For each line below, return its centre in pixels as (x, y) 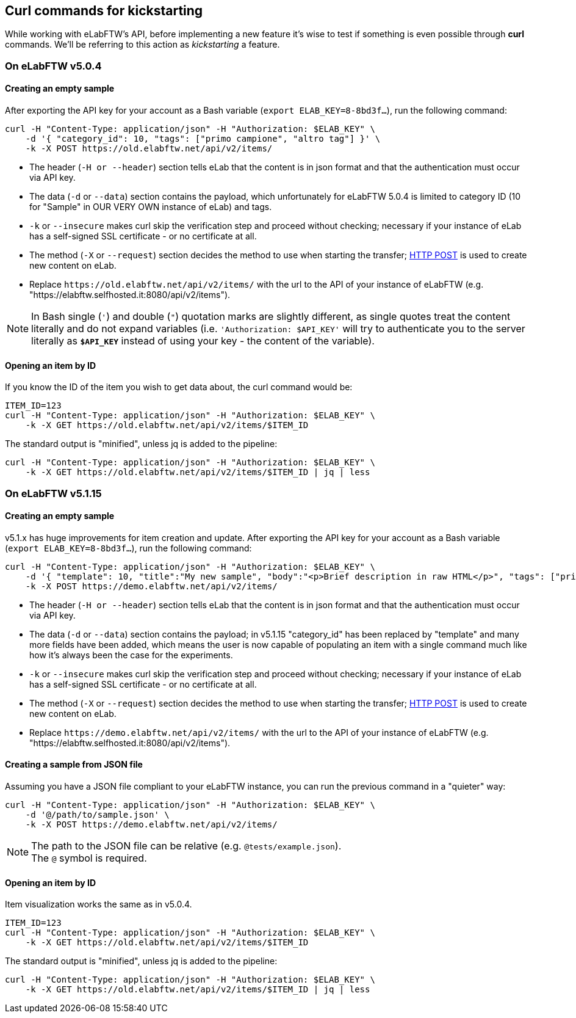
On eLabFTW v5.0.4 (53, 66)
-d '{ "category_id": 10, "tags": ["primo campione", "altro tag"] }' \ (203, 139)
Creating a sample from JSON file (74, 765)
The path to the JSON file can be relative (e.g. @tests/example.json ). (186, 846)
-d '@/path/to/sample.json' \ (97, 815)
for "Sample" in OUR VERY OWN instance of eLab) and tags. (151, 207)
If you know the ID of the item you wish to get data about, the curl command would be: (179, 387)
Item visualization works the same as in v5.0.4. (99, 904)
